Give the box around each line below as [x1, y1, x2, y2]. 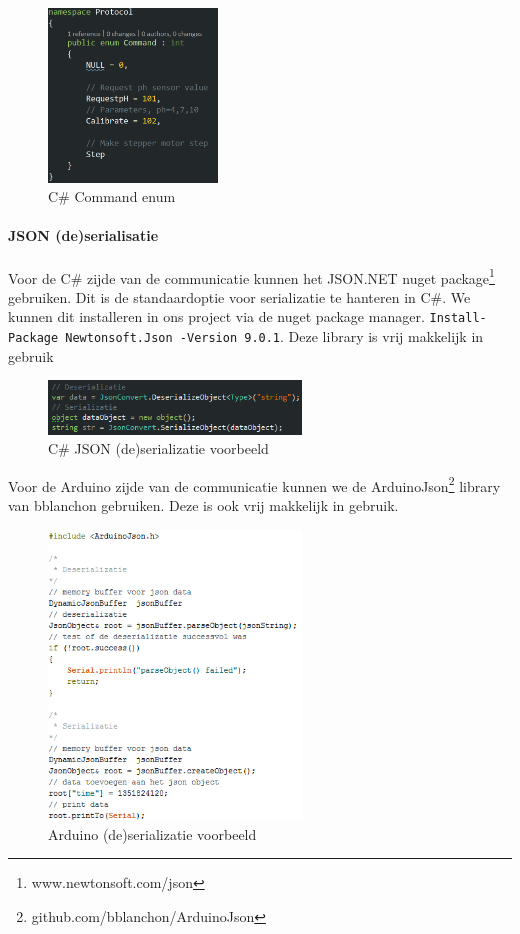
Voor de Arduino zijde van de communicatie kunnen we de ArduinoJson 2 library [8, 472, 501, 496]
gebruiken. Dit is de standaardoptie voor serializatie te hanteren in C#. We [8, 286, 471, 307]
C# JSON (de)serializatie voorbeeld [48, 438, 269, 459]
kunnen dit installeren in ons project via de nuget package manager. [8, 306, 425, 327]
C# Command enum [48, 186, 176, 207]
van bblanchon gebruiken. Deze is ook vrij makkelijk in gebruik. [8, 495, 399, 516]
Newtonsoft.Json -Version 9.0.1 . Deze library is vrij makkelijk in [65, 326, 484, 347]
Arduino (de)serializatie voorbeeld [48, 823, 257, 844]
